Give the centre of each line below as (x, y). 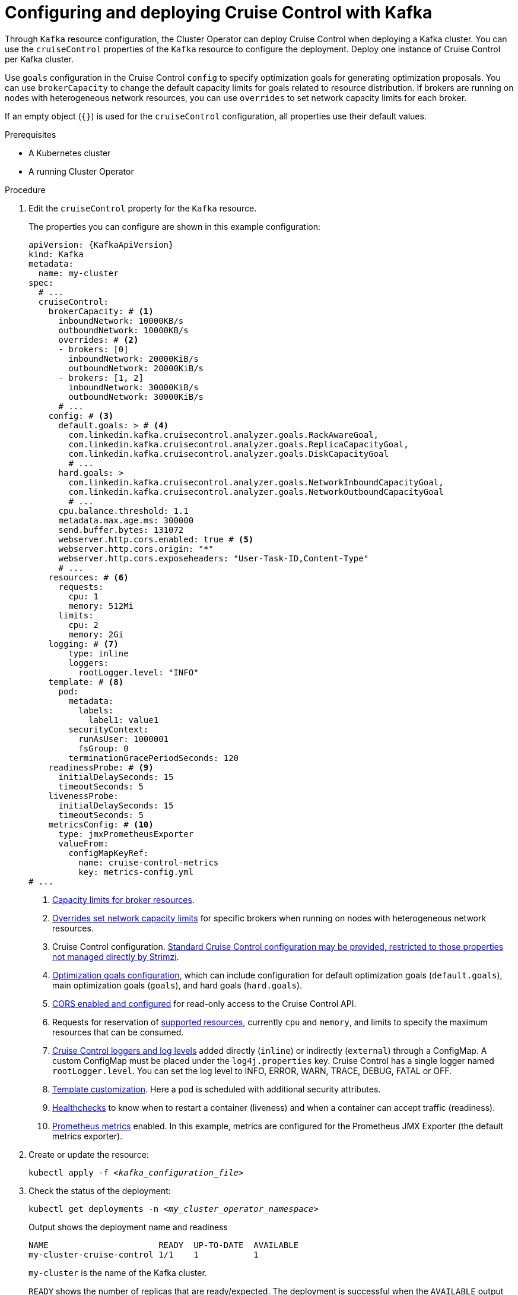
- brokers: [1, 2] (101, 378)
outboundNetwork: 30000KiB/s (136, 397)
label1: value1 (124, 720)
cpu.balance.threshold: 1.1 (123, 511)
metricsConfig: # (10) (101, 824)
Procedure (25, 189)
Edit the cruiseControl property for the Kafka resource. (143, 208)
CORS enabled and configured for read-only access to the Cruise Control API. (204, 1003)
